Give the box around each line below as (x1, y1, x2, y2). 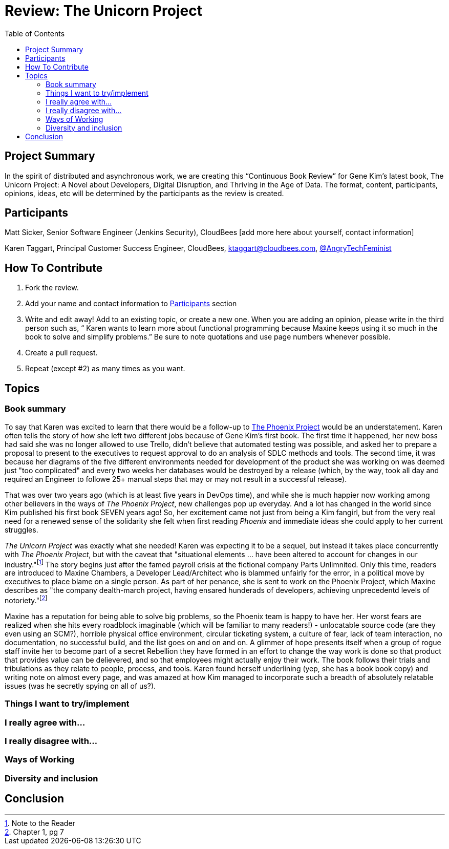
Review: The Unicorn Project (5, 2, 202, 19)
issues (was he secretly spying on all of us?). (5, 681, 156, 690)
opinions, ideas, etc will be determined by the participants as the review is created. (5, 188, 284, 198)
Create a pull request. (25, 348, 98, 357)
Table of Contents (5, 29, 65, 38)
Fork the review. (25, 283, 79, 292)
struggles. (5, 525, 38, 534)
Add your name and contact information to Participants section (25, 299, 237, 308)
